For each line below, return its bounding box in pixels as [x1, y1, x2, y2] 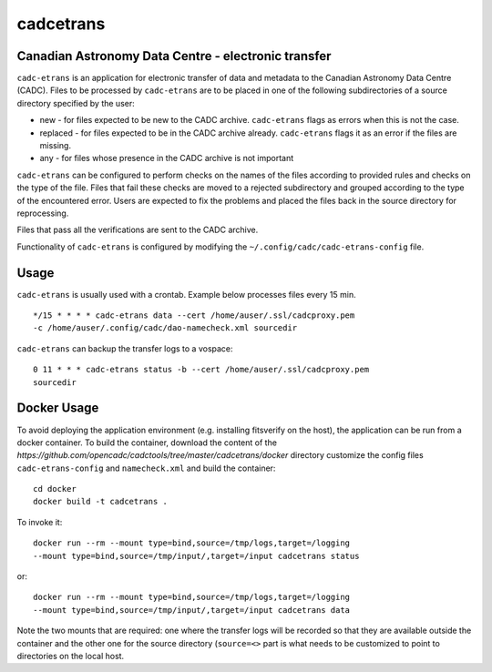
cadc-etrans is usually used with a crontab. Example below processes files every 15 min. [16, 289, 357, 300]
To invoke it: [16, 516, 63, 527]
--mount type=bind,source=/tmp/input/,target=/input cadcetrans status [33, 551, 360, 561]
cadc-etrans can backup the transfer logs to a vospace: [16, 342, 233, 354]
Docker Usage [16, 401, 99, 416]
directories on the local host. [16, 650, 125, 661]
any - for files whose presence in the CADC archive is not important [39, 153, 294, 164]
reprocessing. [16, 208, 69, 219]
